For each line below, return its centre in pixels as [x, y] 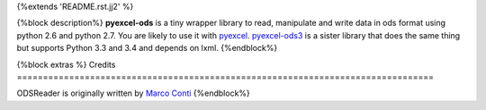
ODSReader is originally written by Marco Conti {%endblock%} [134, 93]
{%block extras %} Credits [66, 64]
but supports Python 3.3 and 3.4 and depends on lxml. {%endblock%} [147, 48]
